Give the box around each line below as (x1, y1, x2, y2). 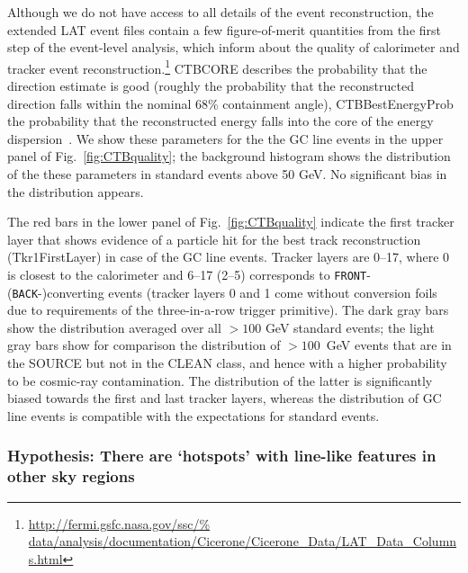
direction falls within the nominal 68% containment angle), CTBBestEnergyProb (7, 94, 454, 112)
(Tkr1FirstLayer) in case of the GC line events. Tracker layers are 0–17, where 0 (7, 247, 450, 266)
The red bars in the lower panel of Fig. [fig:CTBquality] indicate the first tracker (7, 212, 454, 231)
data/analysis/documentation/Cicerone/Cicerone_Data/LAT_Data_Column (28, 532, 457, 551)
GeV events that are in (326, 336, 452, 354)
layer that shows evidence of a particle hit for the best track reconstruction (7, 229, 421, 248)
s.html (28, 549, 63, 568)
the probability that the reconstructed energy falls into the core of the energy (7, 112, 434, 130)
